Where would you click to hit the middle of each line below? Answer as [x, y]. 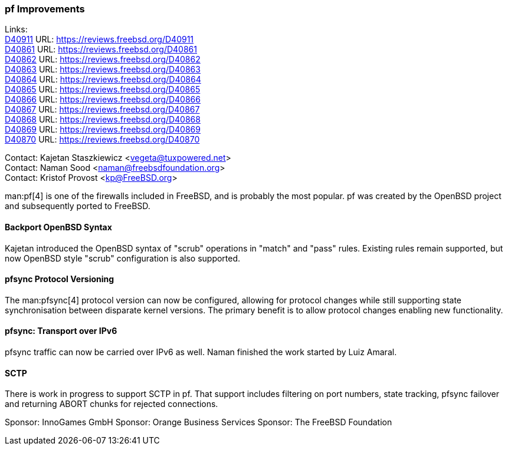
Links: [16, 29]
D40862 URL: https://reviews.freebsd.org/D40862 [103, 59]
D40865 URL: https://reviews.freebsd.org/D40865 [103, 90]
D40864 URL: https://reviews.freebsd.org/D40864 [103, 80]
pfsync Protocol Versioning [60, 279]
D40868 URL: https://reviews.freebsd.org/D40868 [103, 120]
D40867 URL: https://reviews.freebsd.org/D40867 [102, 110]
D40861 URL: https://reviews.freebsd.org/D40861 [101, 49]
